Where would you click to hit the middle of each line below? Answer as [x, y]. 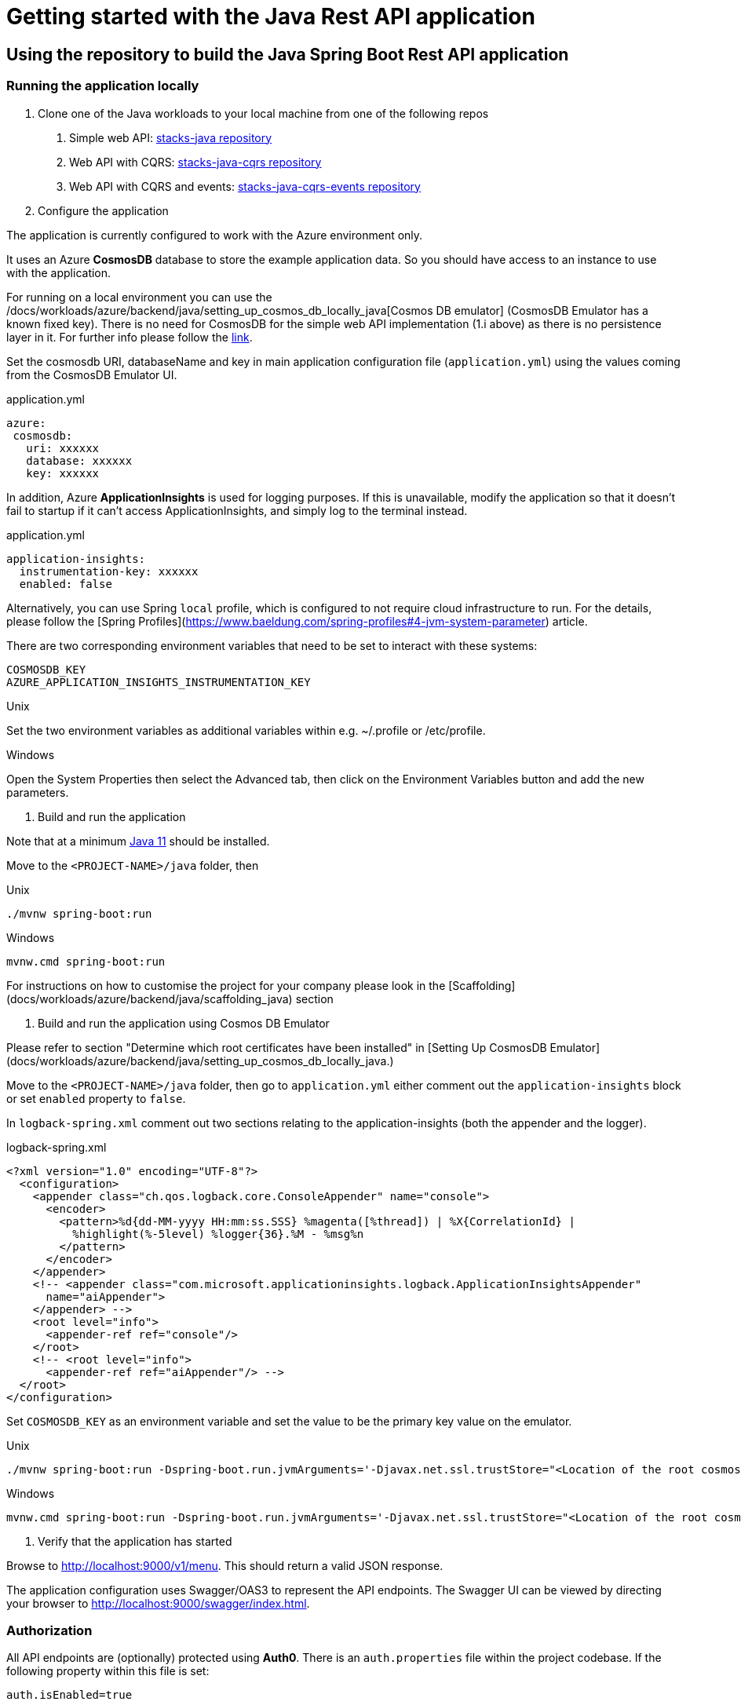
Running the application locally [103, 86]
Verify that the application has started [135, 1541]
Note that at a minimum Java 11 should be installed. [138, 841]
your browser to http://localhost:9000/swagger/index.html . [158, 1603]
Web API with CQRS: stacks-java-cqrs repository [195, 162]
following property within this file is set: [108, 1671]
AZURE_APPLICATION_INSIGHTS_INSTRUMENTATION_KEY [159, 682]
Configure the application [103, 210]
